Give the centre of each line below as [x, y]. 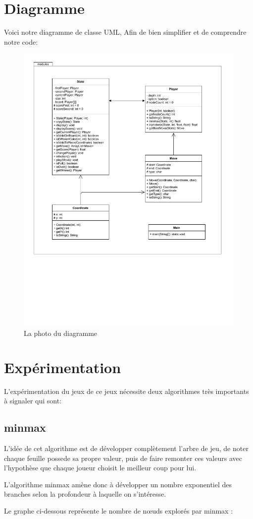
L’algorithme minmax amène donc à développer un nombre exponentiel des [118, 484]
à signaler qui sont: [33, 401]
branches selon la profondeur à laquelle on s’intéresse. [85, 494]
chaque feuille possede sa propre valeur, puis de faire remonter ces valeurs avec [123, 458]
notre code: [21, 41]
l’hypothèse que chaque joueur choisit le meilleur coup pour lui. [100, 468]
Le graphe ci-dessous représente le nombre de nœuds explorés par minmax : [119, 510]
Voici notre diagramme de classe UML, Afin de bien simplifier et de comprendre [125, 32]
